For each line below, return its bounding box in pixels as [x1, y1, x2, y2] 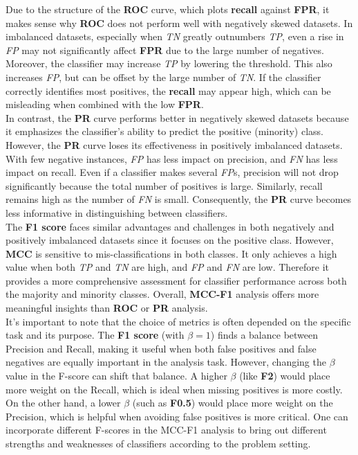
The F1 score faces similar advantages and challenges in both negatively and [6, 219, 335, 233]
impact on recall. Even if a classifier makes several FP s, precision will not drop [6, 165, 339, 179]
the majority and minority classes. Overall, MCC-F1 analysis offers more [6, 287, 319, 301]
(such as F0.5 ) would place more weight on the [132, 395, 333, 410]
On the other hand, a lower [6, 395, 121, 410]
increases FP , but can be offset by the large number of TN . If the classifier [6, 69, 321, 84]
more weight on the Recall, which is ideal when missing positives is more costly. [6, 382, 343, 396]
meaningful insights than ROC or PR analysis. [6, 301, 208, 315]
